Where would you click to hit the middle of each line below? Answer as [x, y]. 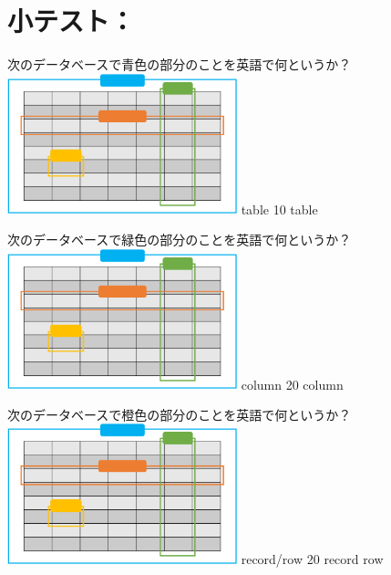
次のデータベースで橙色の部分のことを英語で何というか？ [180, 414]
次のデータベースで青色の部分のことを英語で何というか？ [180, 64]
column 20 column [292, 384]
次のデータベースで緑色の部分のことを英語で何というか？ [180, 239]
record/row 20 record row [312, 558]
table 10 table [279, 209]
